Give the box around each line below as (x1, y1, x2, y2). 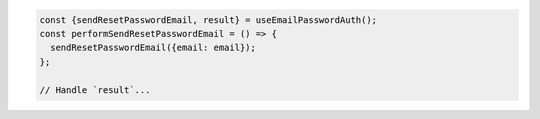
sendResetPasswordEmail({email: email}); (50, 42, 257, 54)
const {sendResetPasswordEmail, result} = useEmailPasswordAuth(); (39, 14, 378, 25)
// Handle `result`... (39, 84, 151, 95)
